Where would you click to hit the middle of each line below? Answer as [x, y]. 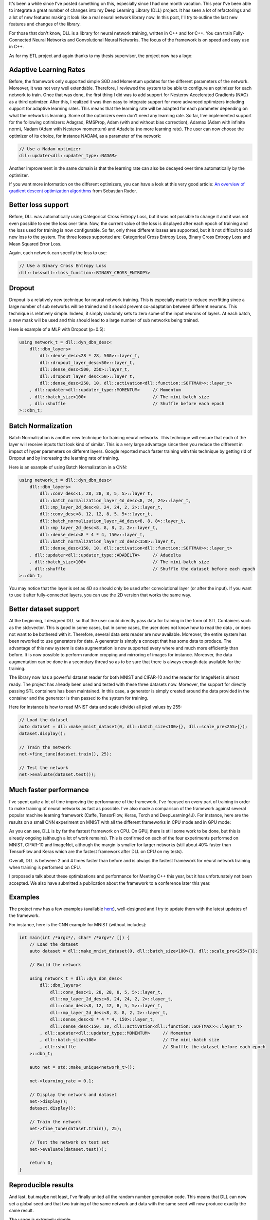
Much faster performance [49, 790]
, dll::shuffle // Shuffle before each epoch [127, 404]
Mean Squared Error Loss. [35, 244]
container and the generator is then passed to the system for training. [79, 698]
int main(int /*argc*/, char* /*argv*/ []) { [74, 937]
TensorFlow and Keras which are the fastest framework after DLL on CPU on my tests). [96, 852]
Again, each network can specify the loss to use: [58, 253]
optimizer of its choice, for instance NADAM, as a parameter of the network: [85, 136]
